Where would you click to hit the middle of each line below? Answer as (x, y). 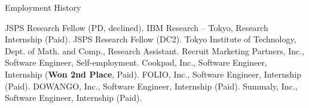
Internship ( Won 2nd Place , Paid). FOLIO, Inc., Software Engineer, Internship (153, 74)
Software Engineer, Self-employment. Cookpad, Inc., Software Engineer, (136, 62)
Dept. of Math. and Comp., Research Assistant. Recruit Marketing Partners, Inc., (155, 50)
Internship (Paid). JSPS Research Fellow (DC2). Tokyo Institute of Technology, (151, 39)
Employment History (43, 7)
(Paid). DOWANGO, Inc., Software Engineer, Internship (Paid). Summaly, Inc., (151, 86)
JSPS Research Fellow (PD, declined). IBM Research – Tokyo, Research (137, 27)
